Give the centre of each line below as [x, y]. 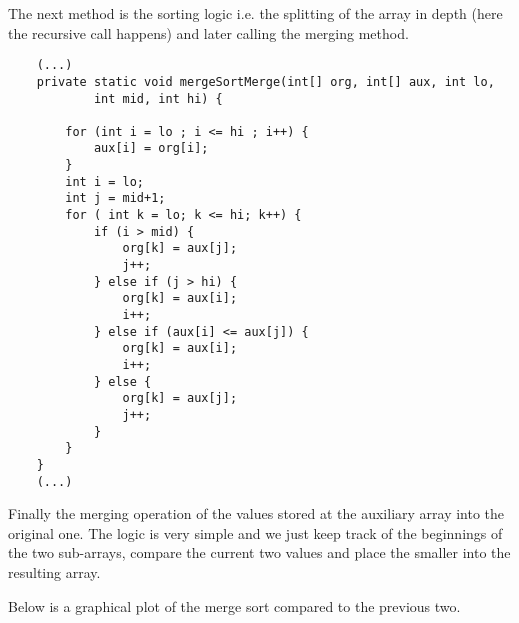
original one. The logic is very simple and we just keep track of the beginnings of [255, 532]
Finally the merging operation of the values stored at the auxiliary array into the [256, 513]
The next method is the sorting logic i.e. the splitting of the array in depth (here [255, 13]
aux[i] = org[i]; [151, 148]
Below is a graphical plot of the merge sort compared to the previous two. [234, 605]
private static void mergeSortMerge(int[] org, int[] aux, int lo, [265, 81]
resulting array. [54, 572]
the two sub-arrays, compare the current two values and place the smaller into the [259, 552]
